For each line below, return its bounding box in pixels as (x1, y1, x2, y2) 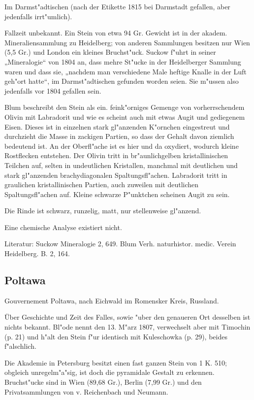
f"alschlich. (4, 341, 36, 351)
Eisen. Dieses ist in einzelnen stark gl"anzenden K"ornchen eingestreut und (4, 121, 230, 132)
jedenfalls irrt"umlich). (4, 11, 72, 21)
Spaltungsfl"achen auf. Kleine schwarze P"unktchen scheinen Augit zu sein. (4, 189, 230, 199)
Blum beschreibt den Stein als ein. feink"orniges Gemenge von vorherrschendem (4, 102, 245, 112)
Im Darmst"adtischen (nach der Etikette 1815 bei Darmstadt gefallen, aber (4, 1, 230, 11)
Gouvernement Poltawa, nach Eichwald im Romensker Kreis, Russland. (4, 295, 219, 305)
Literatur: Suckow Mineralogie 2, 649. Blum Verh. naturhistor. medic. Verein (4, 238, 236, 249)
